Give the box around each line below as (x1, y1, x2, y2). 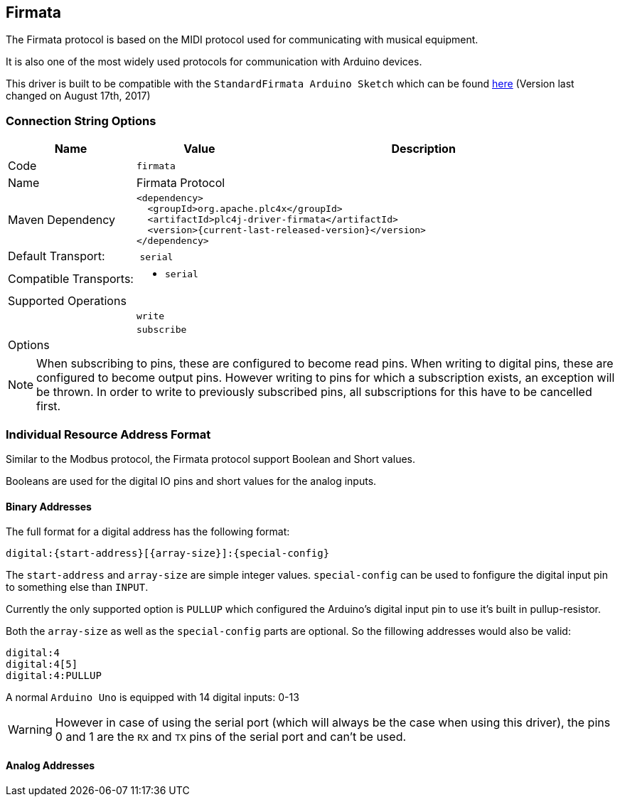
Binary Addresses (6, 500, 92, 513)
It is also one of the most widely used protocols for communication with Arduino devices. (6, 55, 422, 68)
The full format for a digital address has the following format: (6, 525, 290, 538)
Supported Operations (8, 294, 127, 309)
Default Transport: (8, 249, 105, 264)
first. (36, 399, 61, 414)
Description (391, 141, 456, 156)
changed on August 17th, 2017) (6, 90, 151, 102)
